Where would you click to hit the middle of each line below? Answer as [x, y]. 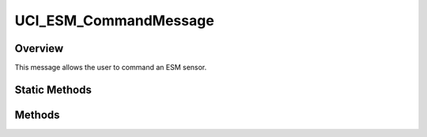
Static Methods [53, 89]
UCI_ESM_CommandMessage [115, 20]
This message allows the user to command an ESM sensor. [111, 68]
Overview [39, 48]
